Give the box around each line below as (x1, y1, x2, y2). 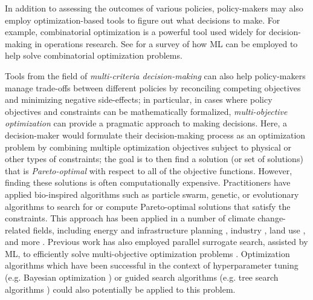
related (5, 223, 31, 236)
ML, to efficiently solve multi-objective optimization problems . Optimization (5, 247, 290, 259)
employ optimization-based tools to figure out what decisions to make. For (5, 13, 280, 26)
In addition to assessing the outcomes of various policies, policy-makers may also (5, 2, 303, 14)
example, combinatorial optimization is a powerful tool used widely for (5, 25, 266, 38)
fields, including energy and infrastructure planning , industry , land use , (33, 223, 306, 236)
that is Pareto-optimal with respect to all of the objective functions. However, (5, 164, 292, 177)
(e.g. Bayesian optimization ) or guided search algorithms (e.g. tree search (5, 271, 279, 284)
